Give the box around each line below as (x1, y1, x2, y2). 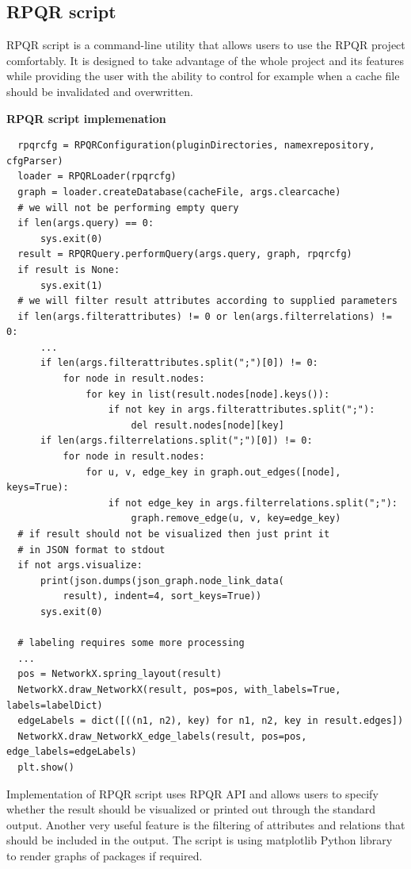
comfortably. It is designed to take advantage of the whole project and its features (6, 52, 405, 68)
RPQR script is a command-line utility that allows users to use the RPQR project (6, 37, 405, 53)
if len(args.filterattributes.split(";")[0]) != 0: (40, 357, 318, 369)
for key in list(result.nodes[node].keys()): (86, 388, 330, 400)
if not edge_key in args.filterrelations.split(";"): (108, 497, 398, 509)
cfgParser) (6, 155, 63, 167)
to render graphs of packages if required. (6, 847, 203, 863)
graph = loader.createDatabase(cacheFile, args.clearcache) (17, 186, 341, 198)
